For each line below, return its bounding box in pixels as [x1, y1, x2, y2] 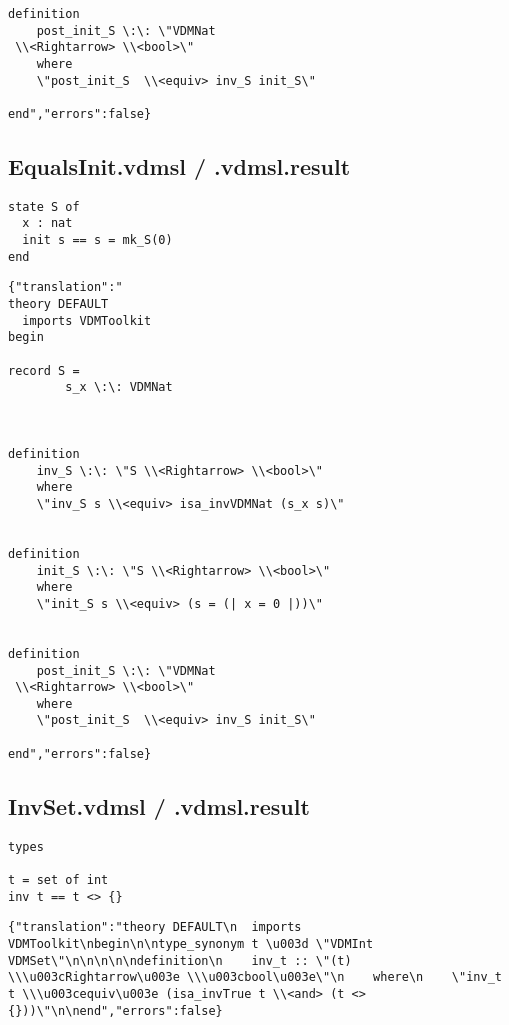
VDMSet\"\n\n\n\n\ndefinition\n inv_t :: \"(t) [8, 953, 352, 968]
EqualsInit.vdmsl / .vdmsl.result [8, 150, 351, 181]
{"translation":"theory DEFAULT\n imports [8, 920, 302, 935]
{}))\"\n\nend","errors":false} [8, 1003, 223, 1018]
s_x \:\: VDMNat [65, 380, 173, 395]
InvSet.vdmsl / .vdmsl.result [8, 790, 310, 821]
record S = [8, 363, 80, 378]
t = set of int [8, 872, 109, 887]
